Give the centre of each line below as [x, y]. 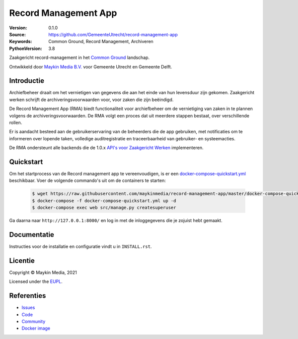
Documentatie [32, 235]
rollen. [16, 122]
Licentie [22, 260]
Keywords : [21, 42]
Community [34, 322]
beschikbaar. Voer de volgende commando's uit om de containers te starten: [87, 180]
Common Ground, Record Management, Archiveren [101, 42]
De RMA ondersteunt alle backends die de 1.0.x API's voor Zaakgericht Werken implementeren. [106, 148]
